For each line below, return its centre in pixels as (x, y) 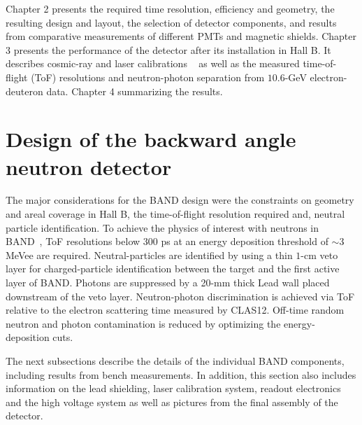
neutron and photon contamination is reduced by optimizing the (143, 323)
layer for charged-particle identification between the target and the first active (173, 269)
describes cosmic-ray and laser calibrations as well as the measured (153, 63)
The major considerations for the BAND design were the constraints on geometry (180, 200)
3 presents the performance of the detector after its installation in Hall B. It (168, 49)
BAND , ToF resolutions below (73, 241)
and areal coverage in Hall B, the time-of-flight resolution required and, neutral (175, 214)
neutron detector (89, 166)
